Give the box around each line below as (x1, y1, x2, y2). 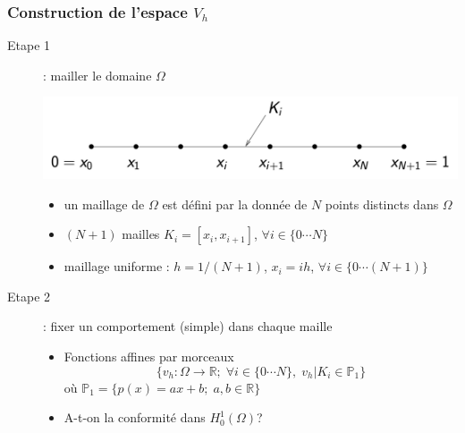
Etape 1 (7, 36, 51, 55)
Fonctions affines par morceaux (63, 346, 234, 365)
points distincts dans (325, 194, 439, 213)
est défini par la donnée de (162, 194, 308, 213)
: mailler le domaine (43, 65, 152, 84)
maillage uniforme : (63, 257, 170, 276)
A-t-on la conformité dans (63, 408, 206, 427)
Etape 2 (7, 286, 51, 305)
